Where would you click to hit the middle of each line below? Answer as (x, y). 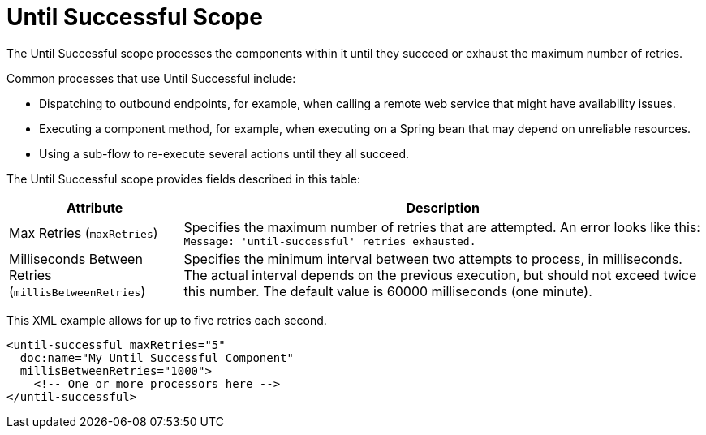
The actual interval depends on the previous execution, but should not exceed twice (440, 275)
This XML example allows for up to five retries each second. (167, 320)
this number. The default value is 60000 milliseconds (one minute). (388, 291)
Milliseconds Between (76, 258)
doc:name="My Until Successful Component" (157, 357)
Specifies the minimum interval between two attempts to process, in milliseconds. (433, 258)
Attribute (95, 207)
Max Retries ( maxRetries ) (84, 233)
